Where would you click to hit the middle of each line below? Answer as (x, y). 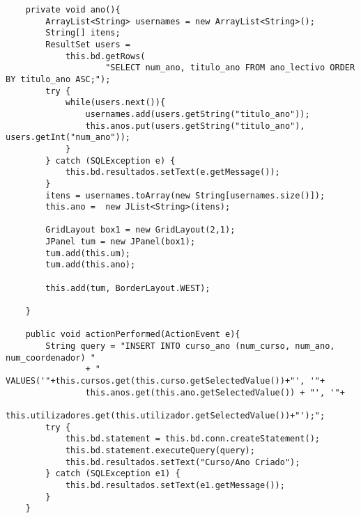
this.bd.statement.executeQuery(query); (160, 450)
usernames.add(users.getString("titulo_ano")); (198, 114)
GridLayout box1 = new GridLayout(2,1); (140, 230)
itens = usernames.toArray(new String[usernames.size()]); (185, 195)
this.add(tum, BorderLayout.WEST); (128, 288)
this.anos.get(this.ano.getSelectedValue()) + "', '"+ (215, 392)
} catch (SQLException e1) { (113, 474)
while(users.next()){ (115, 103)
